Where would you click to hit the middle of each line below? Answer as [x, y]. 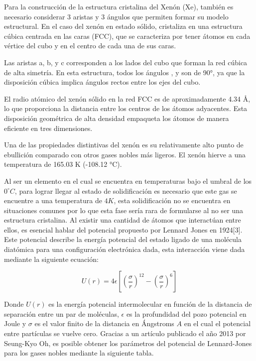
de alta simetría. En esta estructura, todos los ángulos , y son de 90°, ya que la [125, 72]
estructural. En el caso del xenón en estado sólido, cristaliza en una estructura [123, 26]
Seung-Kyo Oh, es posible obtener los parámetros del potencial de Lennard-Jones [128, 343]
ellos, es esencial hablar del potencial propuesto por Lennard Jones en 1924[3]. [123, 229]
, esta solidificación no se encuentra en [172, 200]
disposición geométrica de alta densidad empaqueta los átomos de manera [117, 118]
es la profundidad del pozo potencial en [186, 313]
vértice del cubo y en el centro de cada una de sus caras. [90, 46]
